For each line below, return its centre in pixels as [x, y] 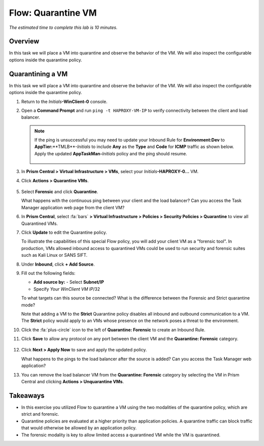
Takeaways [27, 395]
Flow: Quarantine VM [53, 13]
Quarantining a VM [38, 74]
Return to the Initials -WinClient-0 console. [64, 101]
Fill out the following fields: [48, 273]
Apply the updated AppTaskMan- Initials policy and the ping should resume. [111, 153]
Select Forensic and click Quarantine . [60, 192]
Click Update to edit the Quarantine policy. [64, 232]
